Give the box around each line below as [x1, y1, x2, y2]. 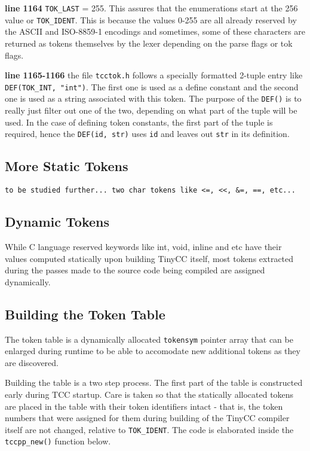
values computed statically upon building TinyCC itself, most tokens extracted [5, 252, 294, 264]
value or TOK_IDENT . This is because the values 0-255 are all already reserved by [5, 13, 297, 26]
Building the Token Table [5, 304, 165, 323]
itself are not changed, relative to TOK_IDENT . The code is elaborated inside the [5, 423, 294, 435]
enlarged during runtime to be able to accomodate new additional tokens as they [5, 345, 300, 357]
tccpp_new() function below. [5, 435, 111, 447]
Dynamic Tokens [5, 212, 109, 231]
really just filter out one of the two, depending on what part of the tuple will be [5, 104, 297, 117]
